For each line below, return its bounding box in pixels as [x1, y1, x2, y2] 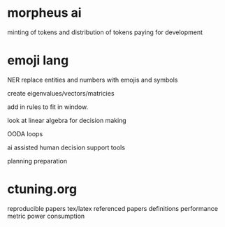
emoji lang [7, 52, 69, 68]
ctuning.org [7, 182, 78, 197]
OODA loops [7, 129, 43, 138]
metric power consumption [7, 212, 85, 220]
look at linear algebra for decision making [7, 116, 127, 124]
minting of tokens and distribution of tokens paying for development [7, 28, 203, 36]
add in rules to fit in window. [7, 103, 89, 111]
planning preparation [7, 156, 68, 165]
